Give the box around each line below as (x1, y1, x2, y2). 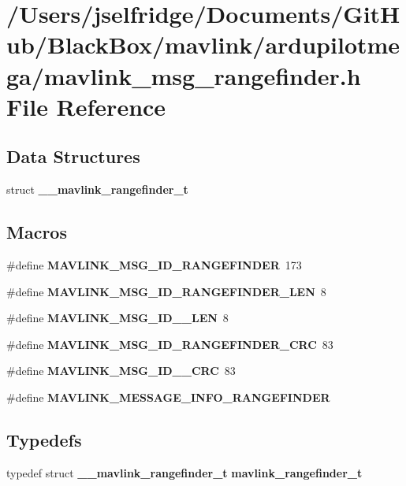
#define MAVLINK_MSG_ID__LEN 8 (6, 310, 229, 326)
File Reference (6, 90, 166, 122)
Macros (6, 220, 67, 244)
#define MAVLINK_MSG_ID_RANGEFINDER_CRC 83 (6, 336, 333, 352)
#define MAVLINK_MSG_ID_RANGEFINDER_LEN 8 (6, 283, 326, 299)
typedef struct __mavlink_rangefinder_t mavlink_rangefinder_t (6, 464, 363, 480)
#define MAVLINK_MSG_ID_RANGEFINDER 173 (6, 256, 302, 273)
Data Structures (6, 144, 140, 169)
